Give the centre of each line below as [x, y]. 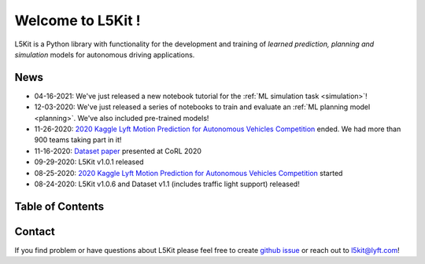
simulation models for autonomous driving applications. [105, 54]
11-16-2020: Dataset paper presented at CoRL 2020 [118, 151]
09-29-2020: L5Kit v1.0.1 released [89, 162]
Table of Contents [59, 206]
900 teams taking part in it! [78, 140]
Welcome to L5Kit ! [78, 20]
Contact [35, 231]
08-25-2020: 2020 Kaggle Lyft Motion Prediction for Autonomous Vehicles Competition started [188, 173]
